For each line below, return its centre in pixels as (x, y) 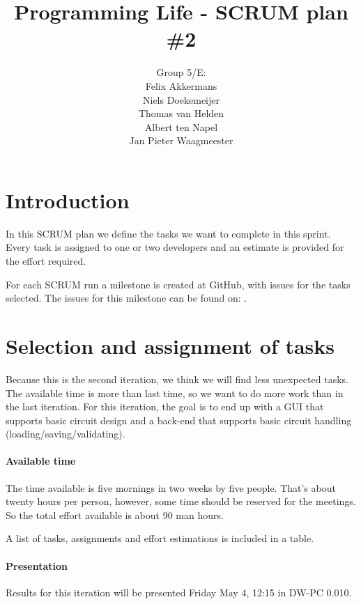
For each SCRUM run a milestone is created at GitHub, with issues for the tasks (178, 284)
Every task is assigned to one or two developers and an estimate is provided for (175, 247)
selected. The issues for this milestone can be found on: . (126, 298)
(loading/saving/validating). (66, 434)
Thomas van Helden (181, 113)
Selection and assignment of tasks (170, 345)
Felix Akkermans (181, 85)
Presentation (37, 565)
